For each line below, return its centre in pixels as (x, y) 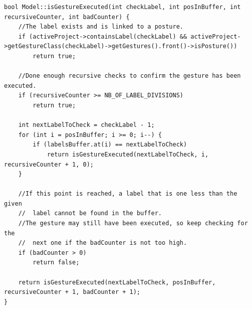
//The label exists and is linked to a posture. (101, 27)
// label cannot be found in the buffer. (90, 213)
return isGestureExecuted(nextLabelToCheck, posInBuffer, (117, 282)
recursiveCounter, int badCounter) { (67, 17)
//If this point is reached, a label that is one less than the (128, 194)
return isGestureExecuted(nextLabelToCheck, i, (128, 154)
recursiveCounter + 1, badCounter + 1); (72, 292)
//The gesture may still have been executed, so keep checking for (133, 223)
